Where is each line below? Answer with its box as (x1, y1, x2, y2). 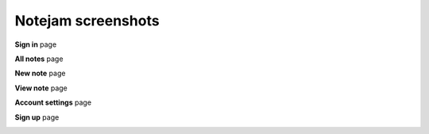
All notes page (14, 54, 64, 63)
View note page (14, 83, 68, 93)
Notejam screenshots (14, 12, 160, 29)
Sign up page (14, 112, 60, 122)
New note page (14, 68, 66, 78)
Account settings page (14, 98, 91, 107)
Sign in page (14, 40, 57, 49)
